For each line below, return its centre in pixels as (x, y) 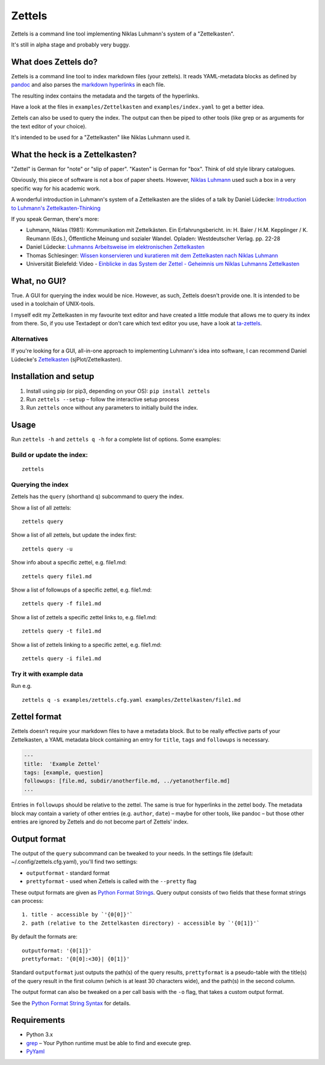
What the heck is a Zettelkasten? (74, 155)
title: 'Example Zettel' (62, 764)
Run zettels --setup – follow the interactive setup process (103, 399)
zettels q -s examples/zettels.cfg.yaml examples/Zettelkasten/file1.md (131, 700)
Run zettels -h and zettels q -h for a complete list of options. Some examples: (116, 439)
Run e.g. (22, 686)
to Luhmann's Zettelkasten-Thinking (56, 208)
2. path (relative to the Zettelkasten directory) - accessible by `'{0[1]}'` (141, 923)
